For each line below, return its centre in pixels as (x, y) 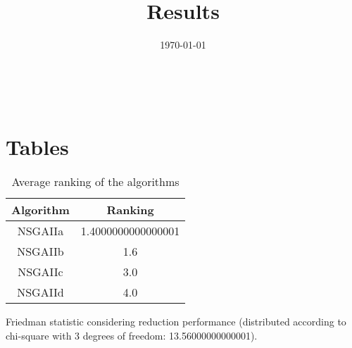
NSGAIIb (40, 251)
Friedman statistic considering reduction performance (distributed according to (176, 322)
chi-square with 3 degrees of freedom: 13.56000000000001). (132, 336)
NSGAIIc (40, 272)
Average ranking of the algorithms (95, 182)
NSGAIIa (40, 231)
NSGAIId (40, 292)
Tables (37, 146)
